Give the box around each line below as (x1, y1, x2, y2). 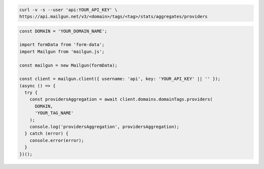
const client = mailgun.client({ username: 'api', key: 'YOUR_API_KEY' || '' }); (19, 76, 221, 82)
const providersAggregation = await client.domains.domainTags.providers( (29, 97, 213, 102)
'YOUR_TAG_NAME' (35, 110, 74, 116)
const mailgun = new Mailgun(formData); (19, 63, 117, 68)
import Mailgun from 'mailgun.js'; (19, 49, 105, 54)
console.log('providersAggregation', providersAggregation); (29, 124, 179, 129)
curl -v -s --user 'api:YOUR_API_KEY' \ (19, 7, 117, 12)
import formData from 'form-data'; (19, 42, 105, 47)
